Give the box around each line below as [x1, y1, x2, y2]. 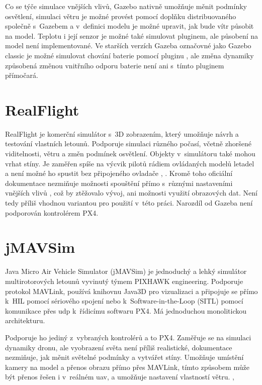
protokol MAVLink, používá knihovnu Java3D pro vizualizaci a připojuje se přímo [5, 285, 258, 296]
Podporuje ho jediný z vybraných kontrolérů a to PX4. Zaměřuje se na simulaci [5, 332, 251, 342]
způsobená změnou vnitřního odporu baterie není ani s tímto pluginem [5, 60, 224, 70]
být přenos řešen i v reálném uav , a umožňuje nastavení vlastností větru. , [5, 371, 234, 382]
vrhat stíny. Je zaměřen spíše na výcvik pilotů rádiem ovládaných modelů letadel [5, 158, 254, 168]
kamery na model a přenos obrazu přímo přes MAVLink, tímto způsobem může [5, 361, 249, 372]
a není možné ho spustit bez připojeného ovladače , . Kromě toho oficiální [5, 168, 233, 178]
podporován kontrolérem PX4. [5, 207, 99, 218]
